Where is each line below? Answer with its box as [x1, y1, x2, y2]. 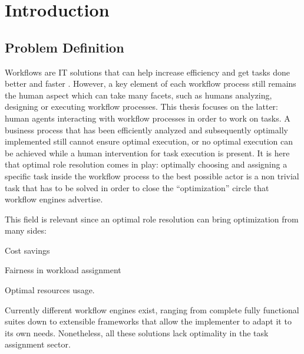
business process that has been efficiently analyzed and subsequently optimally [5, 123, 288, 136]
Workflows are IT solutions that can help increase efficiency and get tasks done [5, 65, 290, 78]
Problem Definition [5, 38, 124, 56]
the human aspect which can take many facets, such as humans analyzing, [5, 88, 272, 101]
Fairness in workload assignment [5, 264, 121, 276]
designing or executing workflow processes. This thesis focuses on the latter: [5, 100, 278, 113]
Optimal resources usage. [5, 284, 95, 296]
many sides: [5, 224, 47, 237]
